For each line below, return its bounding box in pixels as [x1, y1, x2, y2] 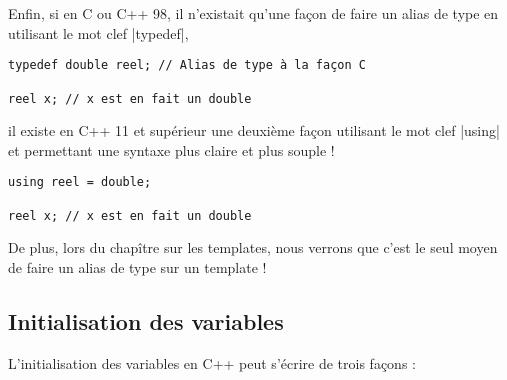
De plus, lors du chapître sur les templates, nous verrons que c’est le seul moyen [8, 237, 498, 258]
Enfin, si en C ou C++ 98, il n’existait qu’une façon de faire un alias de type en [8, 3, 499, 23]
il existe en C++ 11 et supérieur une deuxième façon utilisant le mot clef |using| [8, 120, 500, 141]
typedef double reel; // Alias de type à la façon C [8, 58, 366, 73]
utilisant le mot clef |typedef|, [8, 22, 189, 43]
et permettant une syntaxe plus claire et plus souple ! [8, 139, 335, 160]
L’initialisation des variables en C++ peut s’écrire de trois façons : [8, 352, 416, 373]
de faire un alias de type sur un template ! [8, 256, 267, 277]
